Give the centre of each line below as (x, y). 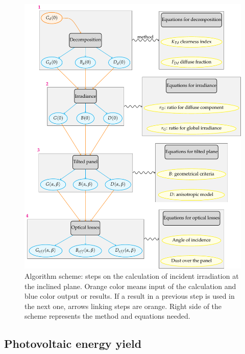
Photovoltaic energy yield (73, 344)
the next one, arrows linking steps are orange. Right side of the (123, 306)
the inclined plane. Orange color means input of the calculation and (130, 286)
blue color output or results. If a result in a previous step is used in (130, 296)
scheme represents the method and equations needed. (107, 316)
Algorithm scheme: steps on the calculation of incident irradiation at (132, 276)
